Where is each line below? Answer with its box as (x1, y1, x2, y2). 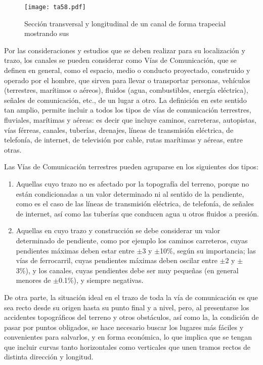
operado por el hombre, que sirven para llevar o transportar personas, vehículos (4, 75, 250, 85)
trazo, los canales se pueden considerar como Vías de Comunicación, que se (4, 55, 237, 65)
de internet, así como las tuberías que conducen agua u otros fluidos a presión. (16, 208, 259, 218)
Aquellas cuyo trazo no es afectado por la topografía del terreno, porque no (16, 178, 249, 189)
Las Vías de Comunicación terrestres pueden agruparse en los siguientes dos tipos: (4, 161, 258, 172)
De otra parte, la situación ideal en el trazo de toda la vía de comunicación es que (4, 291, 258, 302)
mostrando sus (24, 28, 69, 39)
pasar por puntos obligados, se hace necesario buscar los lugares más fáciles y (4, 321, 244, 332)
